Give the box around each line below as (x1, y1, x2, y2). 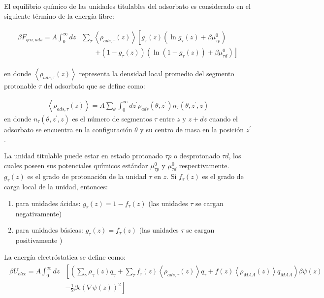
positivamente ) (15, 235, 63, 245)
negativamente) (15, 208, 62, 218)
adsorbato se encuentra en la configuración (4, 124, 132, 134)
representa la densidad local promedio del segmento (79, 68, 234, 79)
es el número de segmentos (72, 113, 152, 123)
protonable (4, 81, 36, 91)
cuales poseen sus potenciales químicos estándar (4, 160, 148, 170)
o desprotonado (173, 150, 220, 161)
